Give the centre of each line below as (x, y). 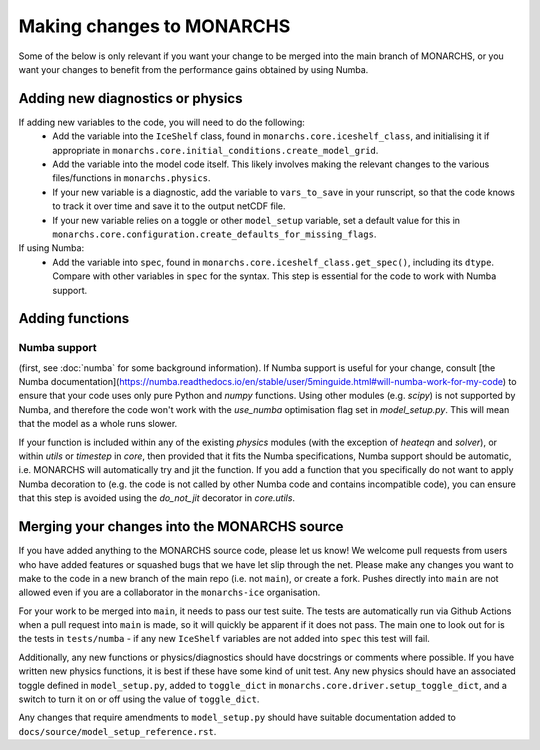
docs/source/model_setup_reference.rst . (117, 731)
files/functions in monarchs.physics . (131, 178)
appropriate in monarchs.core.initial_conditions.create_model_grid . (215, 150)
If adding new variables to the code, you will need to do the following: (161, 122)
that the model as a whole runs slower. (98, 424)
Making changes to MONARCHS (154, 26)
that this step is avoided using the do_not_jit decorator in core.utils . (156, 498)
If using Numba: (51, 248)
